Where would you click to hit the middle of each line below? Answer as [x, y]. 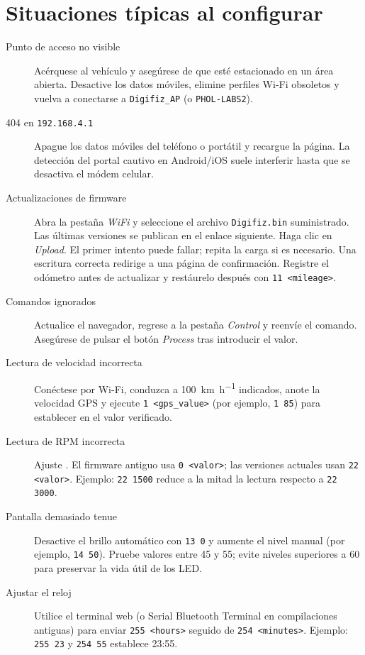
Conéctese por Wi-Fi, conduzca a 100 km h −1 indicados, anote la [177, 388]
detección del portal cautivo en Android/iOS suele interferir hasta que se [192, 159]
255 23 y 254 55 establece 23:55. [106, 643]
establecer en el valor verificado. [103, 416]
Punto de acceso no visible [63, 46]
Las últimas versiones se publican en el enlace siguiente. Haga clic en [183, 235]
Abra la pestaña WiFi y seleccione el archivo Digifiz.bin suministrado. [192, 221]
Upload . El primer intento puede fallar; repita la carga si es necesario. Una [195, 249]
